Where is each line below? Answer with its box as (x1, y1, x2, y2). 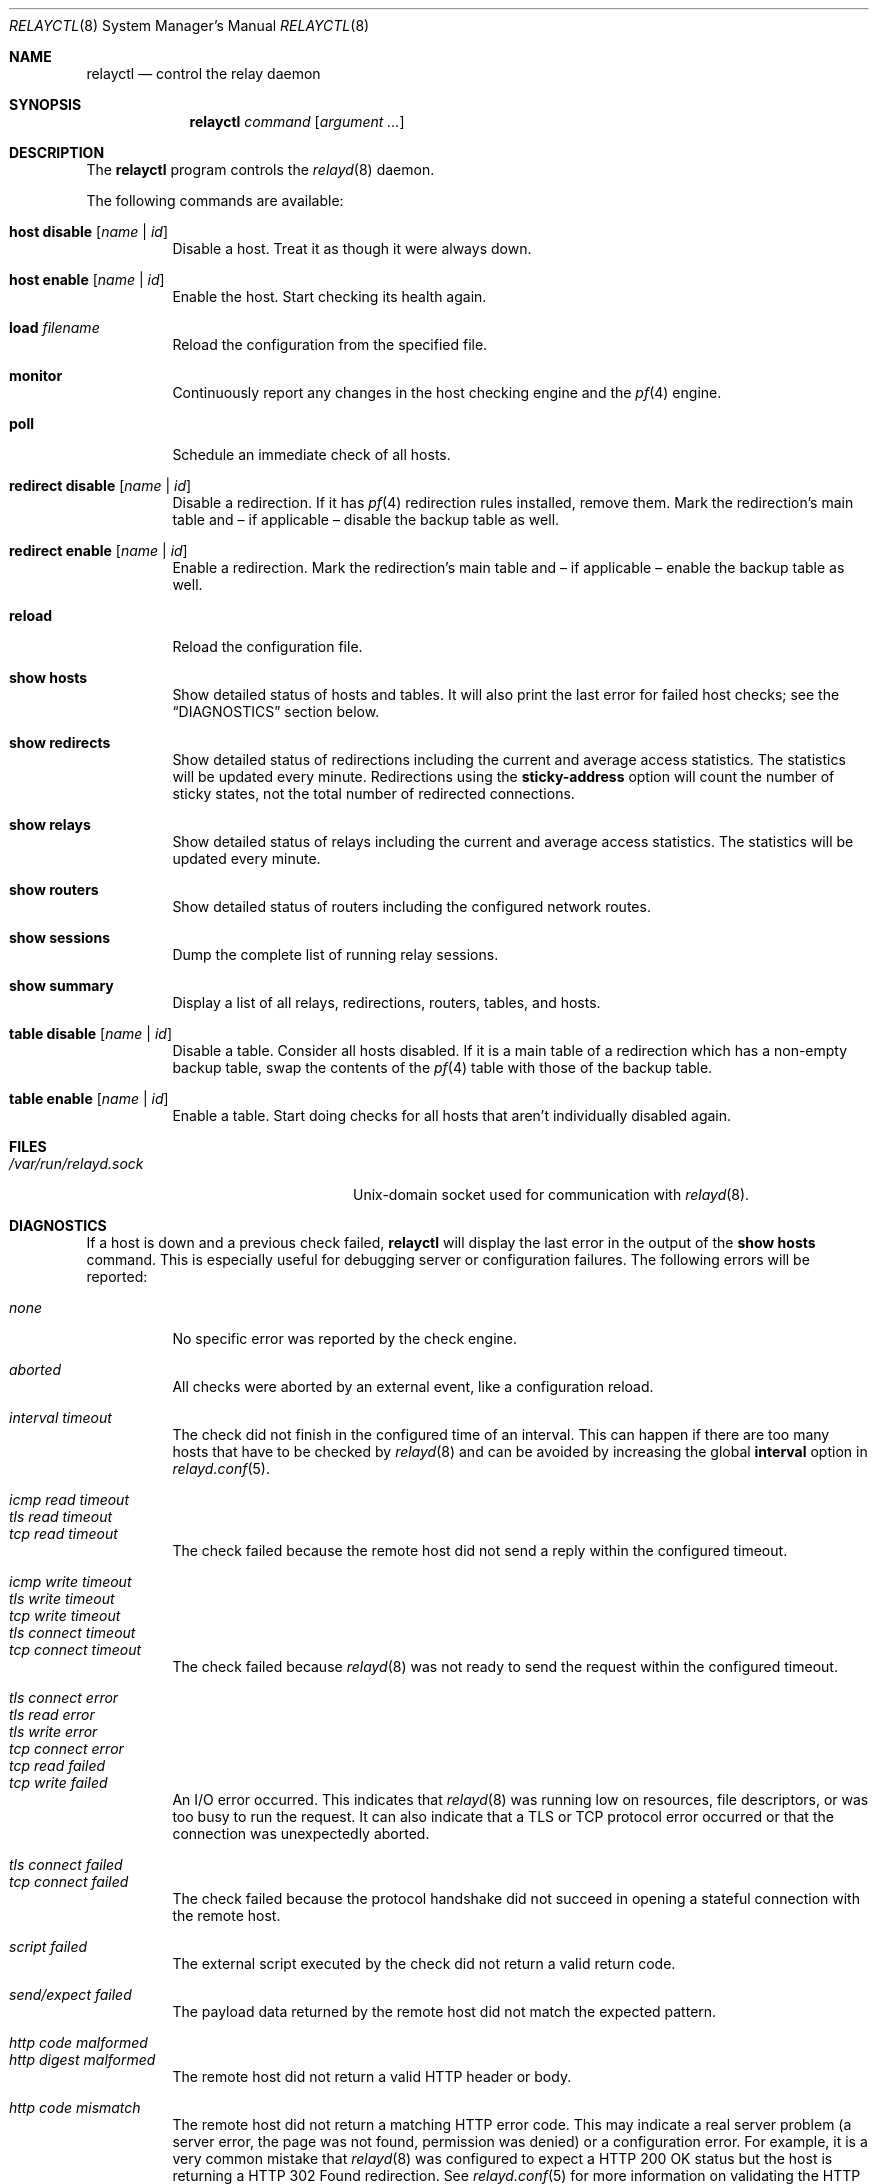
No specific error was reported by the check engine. (172, 1330, 517, 1347)
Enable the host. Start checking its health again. (172, 288, 487, 305)
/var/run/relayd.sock (9, 1155, 144, 1172)
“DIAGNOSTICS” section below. (172, 703, 380, 720)
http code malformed (9, 2034, 148, 2051)
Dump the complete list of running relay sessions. (172, 946, 499, 963)
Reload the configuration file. (172, 638, 363, 655)
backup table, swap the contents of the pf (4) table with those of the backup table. (172, 1059, 713, 1076)
